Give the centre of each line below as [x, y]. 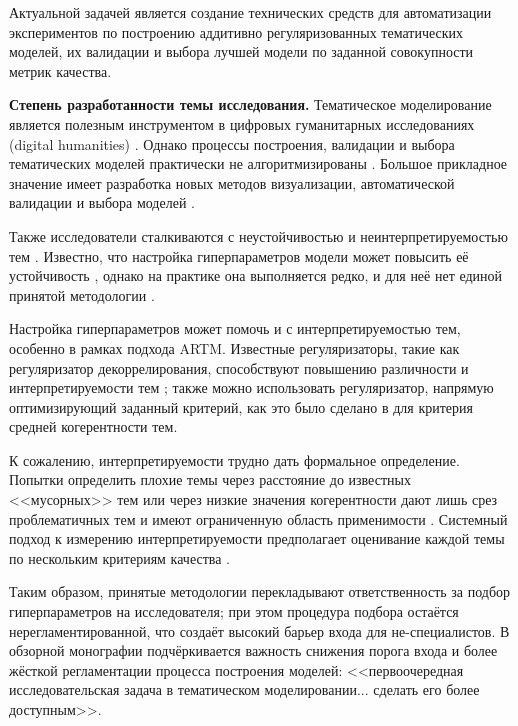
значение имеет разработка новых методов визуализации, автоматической [232, 182]
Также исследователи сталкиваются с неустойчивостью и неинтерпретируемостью [258, 235]
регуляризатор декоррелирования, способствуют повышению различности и [239, 367]
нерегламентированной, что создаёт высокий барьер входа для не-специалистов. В [259, 630]
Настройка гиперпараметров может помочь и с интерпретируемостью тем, [235, 328]
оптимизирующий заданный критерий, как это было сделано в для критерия [241, 406]
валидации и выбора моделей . [102, 202]
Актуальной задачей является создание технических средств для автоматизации [250, 12]
